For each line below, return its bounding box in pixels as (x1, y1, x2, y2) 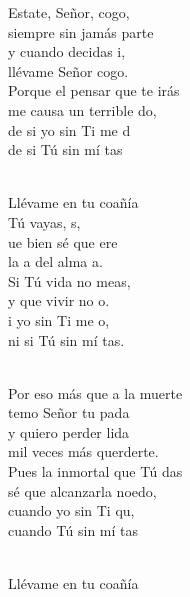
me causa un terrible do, (8, 99, 157, 120)
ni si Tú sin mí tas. (8, 329, 125, 350)
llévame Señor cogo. (8, 60, 129, 81)
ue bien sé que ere (8, 231, 118, 252)
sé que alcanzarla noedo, (8, 480, 157, 501)
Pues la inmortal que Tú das (8, 461, 183, 482)
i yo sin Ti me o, (8, 309, 110, 330)
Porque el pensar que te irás (8, 80, 180, 101)
